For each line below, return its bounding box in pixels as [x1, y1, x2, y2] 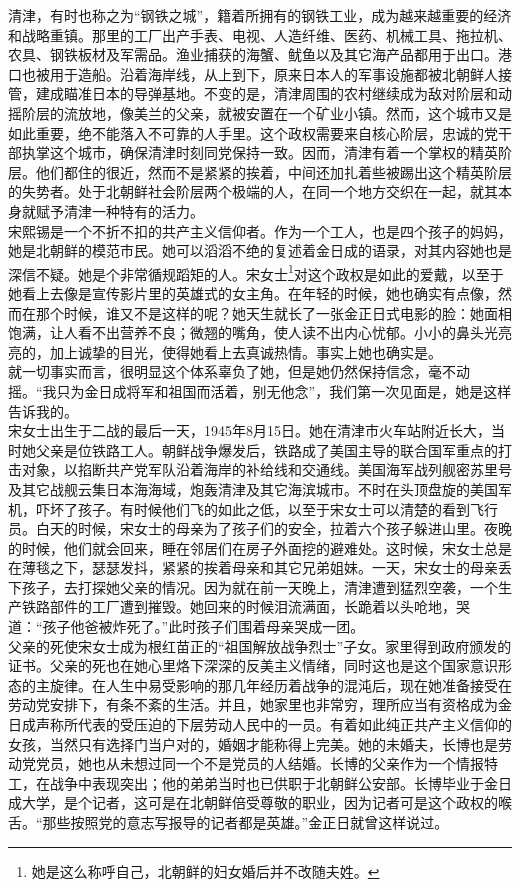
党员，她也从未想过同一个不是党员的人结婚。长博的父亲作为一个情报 [35, 753, 484, 774]
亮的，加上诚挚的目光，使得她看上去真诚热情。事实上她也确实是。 [8, 341, 442, 362]
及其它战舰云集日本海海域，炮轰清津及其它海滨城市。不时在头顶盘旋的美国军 [8, 478, 512, 499]
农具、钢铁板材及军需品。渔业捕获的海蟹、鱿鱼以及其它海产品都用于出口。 [8, 44, 498, 65]
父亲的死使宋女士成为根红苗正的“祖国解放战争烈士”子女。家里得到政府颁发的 [8, 635, 512, 656]
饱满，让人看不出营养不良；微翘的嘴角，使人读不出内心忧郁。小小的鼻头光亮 [8, 322, 512, 343]
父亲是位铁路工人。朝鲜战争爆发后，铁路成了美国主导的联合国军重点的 [35, 439, 498, 460]
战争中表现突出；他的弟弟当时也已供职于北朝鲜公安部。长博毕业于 [49, 772, 484, 793]
